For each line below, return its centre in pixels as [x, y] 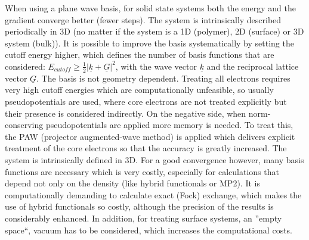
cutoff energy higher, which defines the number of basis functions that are [140, 54]
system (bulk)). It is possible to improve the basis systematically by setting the [149, 43]
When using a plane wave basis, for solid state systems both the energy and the [150, 8]
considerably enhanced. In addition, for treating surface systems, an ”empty [143, 218]
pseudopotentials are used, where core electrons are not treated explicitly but [146, 101]
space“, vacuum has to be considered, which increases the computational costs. [149, 230]
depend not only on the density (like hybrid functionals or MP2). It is [132, 183]
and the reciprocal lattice [253, 66]
